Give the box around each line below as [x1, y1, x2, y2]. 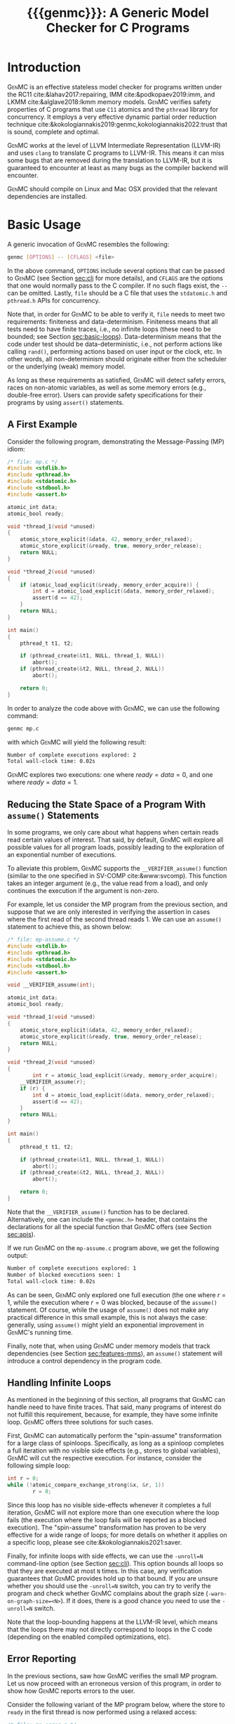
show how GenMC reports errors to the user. [7, 1686, 135, 1695]
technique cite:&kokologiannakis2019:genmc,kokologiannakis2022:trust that [7, 120, 228, 128]
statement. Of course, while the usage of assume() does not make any [7, 1306, 209, 1314]
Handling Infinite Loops [7, 1377, 112, 1389]
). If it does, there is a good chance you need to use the [60, 1596, 221, 1604]
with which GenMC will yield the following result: [7, 738, 147, 746]
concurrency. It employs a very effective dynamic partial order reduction [7, 112, 217, 121]
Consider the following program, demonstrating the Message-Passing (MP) [7, 437, 224, 446]
